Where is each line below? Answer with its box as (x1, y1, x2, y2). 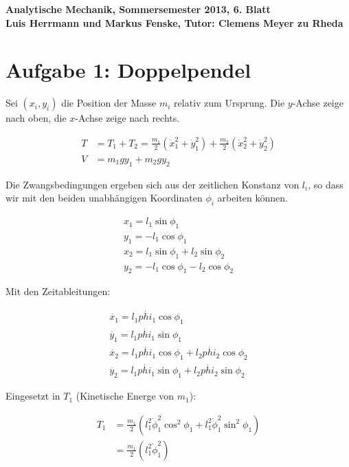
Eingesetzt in (5, 389, 60, 403)
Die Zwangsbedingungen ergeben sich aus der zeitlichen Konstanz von (5, 177, 300, 191)
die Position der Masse (61, 96, 157, 110)
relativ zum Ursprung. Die (174, 96, 285, 110)
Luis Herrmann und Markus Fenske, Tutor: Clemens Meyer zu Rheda (5, 15, 344, 30)
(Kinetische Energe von (76, 389, 174, 403)
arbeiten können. (217, 191, 288, 205)
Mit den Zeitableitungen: (5, 284, 111, 298)
